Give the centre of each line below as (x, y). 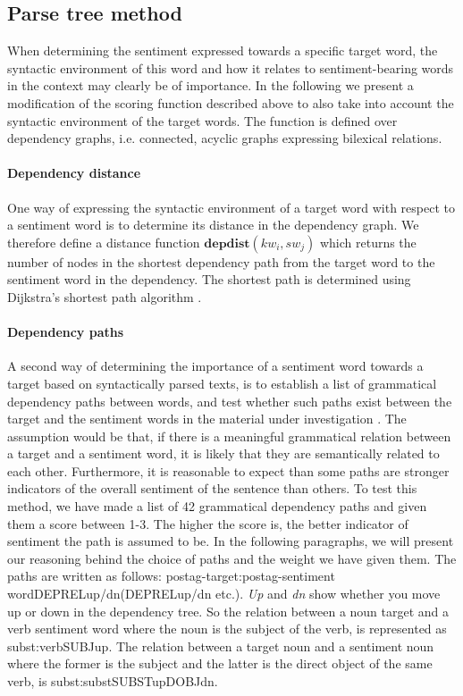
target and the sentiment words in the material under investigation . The (207, 419)
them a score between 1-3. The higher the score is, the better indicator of (208, 523)
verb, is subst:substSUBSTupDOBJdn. (113, 681)
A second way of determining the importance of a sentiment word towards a (215, 366)
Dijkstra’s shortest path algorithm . (105, 296)
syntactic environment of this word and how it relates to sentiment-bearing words (231, 67)
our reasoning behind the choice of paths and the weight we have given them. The (232, 558)
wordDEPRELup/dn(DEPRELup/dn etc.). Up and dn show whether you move (224, 594)
